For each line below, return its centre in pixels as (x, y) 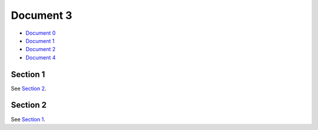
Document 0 (41, 33)
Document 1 (40, 41)
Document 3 (42, 15)
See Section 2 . (29, 88)
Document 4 (41, 57)
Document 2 (41, 49)
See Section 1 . (28, 119)
